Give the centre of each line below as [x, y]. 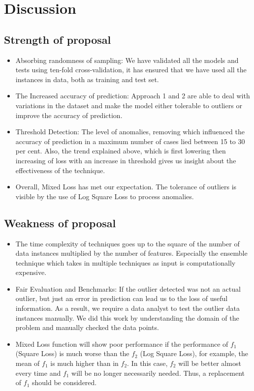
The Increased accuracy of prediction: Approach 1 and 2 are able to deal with [133, 96]
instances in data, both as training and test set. [87, 79]
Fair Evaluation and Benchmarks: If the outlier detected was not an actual [128, 288]
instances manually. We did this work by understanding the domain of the [127, 317]
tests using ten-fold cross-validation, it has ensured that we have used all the [131, 70]
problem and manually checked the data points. [87, 327]
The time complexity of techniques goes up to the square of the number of [127, 243]
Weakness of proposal [60, 223]
